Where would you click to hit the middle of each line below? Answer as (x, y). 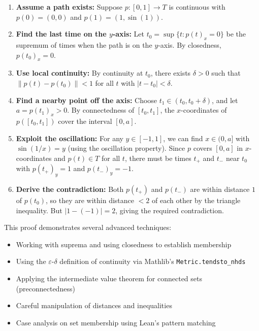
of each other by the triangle (196, 200)
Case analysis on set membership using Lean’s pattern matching (116, 322)
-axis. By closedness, (190, 44)
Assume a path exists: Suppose (69, 7)
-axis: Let (128, 34)
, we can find (183, 138)
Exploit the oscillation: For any (70, 138)
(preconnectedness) (45, 288)
